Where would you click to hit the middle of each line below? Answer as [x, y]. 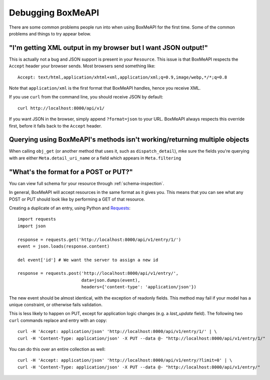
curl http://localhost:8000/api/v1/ [61, 108]
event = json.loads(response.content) [64, 246]
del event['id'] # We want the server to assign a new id [88, 260]
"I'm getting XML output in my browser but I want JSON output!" [108, 48]
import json [32, 226]
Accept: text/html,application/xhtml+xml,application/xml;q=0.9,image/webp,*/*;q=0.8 [122, 77]
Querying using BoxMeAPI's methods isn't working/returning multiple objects [129, 140]
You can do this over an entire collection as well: [57, 349]
